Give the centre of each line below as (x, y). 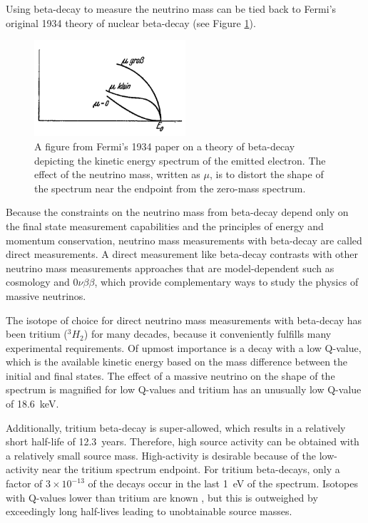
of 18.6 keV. (32, 404)
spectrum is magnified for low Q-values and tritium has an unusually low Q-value (184, 389)
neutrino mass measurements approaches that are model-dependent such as (170, 268)
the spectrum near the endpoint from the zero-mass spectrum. (170, 188)
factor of (24, 483)
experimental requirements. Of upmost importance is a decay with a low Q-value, (184, 347)
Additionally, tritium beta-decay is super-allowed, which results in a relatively (176, 427)
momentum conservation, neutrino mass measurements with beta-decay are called (184, 240)
